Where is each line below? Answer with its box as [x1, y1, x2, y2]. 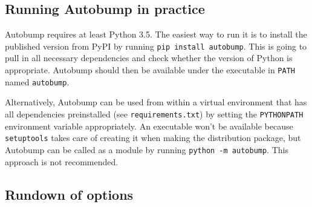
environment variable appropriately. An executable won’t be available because [5, 119, 293, 132]
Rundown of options [5, 185, 134, 203]
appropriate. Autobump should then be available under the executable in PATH [5, 64, 295, 76]
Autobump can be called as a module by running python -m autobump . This [5, 143, 288, 156]
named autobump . [5, 75, 70, 88]
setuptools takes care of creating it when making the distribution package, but [5, 131, 301, 144]
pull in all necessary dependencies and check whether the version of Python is [5, 51, 293, 64]
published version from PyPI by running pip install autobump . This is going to [5, 39, 307, 52]
